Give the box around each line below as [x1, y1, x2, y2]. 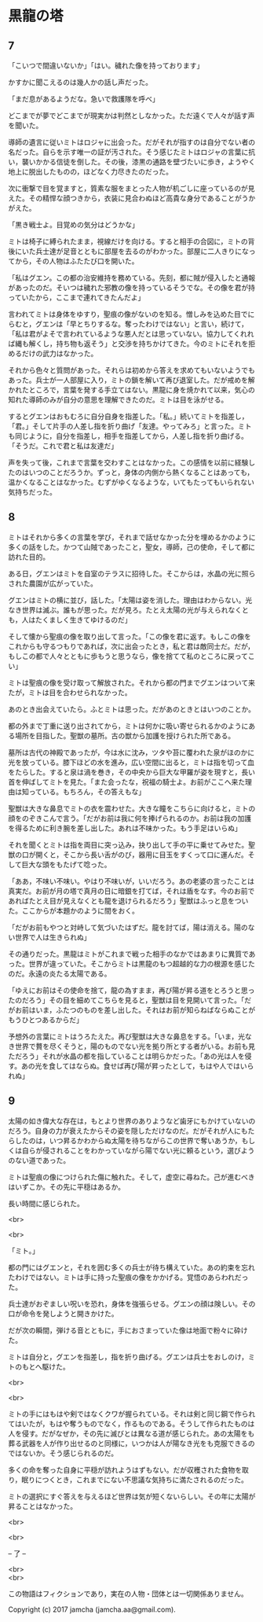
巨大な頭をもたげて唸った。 [21, 859, 111, 869]
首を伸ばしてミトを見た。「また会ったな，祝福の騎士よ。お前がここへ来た [8, 777, 246, 786]
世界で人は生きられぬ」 [14, 932, 91, 942]
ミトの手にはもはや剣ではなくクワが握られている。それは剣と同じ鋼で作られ [8, 1409, 256, 1418]
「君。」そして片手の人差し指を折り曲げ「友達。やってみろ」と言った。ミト [8, 421, 252, 431]
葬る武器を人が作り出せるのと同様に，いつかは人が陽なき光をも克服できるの [8, 1438, 255, 1447]
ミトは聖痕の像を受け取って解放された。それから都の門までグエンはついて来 [8, 678, 255, 687]
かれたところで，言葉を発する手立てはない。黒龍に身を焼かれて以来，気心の [8, 385, 255, 394]
